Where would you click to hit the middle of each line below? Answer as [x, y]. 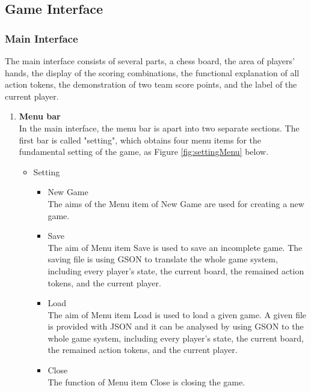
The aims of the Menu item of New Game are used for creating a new [176, 203]
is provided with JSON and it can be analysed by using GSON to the [176, 326]
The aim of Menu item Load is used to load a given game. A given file [177, 314]
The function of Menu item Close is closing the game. [146, 381]
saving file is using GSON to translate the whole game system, [163, 259]
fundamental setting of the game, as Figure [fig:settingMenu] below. [144, 152]
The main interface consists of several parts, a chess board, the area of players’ [150, 61]
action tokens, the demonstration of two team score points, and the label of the [151, 84]
